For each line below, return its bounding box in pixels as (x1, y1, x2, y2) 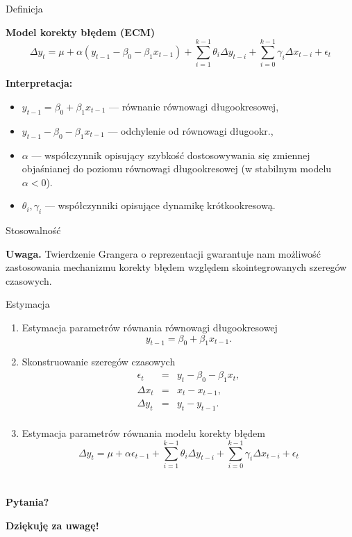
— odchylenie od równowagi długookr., (108, 123, 274, 138)
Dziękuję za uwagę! (6, 518, 99, 532)
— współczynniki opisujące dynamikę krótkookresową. (44, 198, 276, 213)
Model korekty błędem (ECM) (6, 24, 156, 39)
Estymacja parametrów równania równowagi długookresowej (22, 320, 278, 335)
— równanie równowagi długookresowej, (108, 99, 279, 113)
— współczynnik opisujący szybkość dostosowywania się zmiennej (31, 147, 310, 162)
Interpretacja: (6, 76, 73, 90)
